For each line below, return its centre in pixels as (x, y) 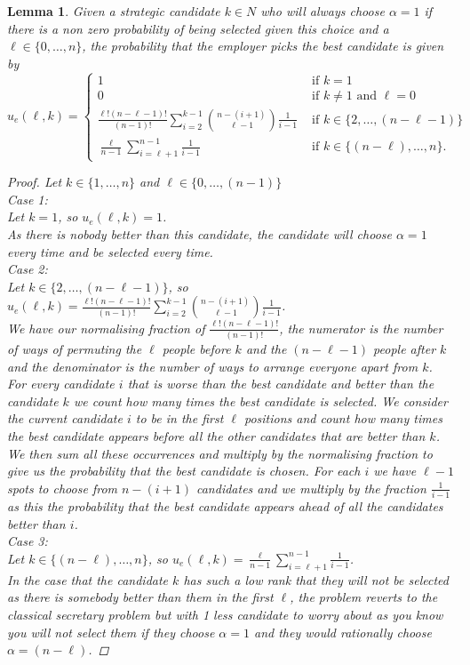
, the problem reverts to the (364, 597)
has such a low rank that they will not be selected (316, 579)
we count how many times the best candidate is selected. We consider (260, 401)
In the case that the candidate (88, 579)
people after (405, 349)
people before (196, 349)
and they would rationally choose (343, 632)
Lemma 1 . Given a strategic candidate (114, 11)
